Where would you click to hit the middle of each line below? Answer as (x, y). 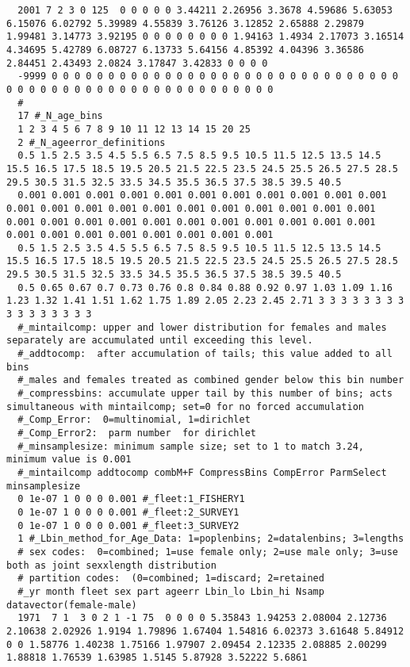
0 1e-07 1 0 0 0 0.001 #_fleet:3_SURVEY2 (128, 525)
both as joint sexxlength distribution (111, 565)
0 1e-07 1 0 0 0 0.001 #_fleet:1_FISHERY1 (131, 499)
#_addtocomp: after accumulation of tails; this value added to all (205, 354)
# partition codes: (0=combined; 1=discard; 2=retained (171, 579)
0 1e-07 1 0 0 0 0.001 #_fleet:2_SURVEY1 (128, 512)
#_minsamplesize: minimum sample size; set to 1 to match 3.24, (191, 446)
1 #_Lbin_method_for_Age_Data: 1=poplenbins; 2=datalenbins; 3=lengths (211, 539)
